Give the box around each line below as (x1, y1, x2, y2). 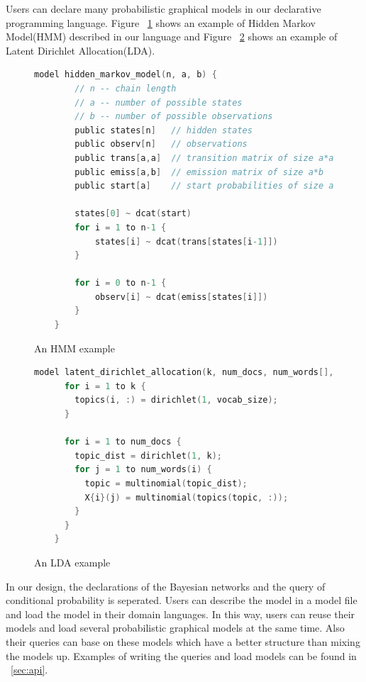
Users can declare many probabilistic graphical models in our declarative (6, 1, 321, 16)
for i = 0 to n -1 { (74, 278, 167, 289)
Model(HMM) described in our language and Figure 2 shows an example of (6, 29, 338, 44)
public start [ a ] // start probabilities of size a (74, 181, 334, 191)
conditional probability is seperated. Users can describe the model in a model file (6, 593, 357, 608)
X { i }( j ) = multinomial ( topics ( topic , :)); (84, 492, 289, 503)
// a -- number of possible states (74, 97, 243, 108)
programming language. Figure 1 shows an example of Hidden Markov (6, 15, 316, 30)
